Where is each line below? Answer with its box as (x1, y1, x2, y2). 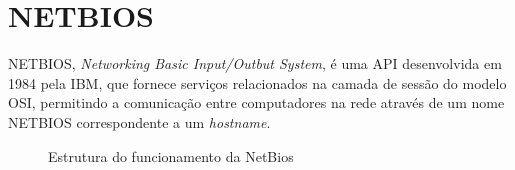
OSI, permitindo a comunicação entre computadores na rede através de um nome (8, 92, 505, 113)
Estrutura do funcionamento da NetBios (48, 145, 294, 166)
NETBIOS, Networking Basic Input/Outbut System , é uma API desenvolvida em (8, 53, 502, 74)
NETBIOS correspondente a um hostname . (8, 111, 271, 132)
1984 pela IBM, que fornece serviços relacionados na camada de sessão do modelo (8, 72, 507, 93)
